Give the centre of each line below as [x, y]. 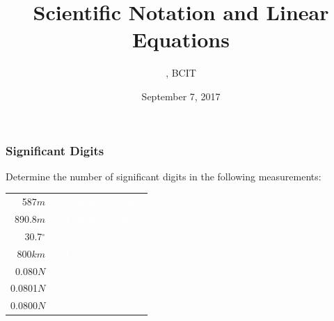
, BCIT [181, 73]
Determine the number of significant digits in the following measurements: [164, 176]
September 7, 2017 [181, 96]
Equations [181, 39]
